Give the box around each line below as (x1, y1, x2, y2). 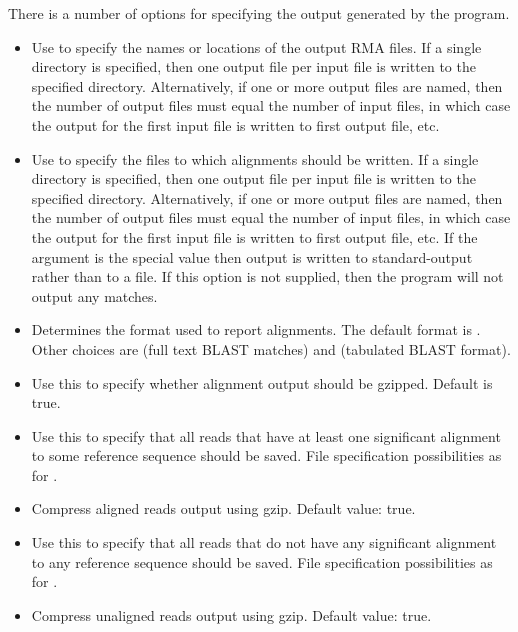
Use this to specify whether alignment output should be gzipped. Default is (31, 372, 493, 393)
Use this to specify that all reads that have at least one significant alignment (31, 425, 501, 446)
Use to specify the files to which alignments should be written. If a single (31, 148, 479, 169)
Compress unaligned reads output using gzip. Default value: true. (31, 604, 432, 625)
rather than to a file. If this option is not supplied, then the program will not (31, 266, 504, 287)
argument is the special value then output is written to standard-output (31, 246, 473, 267)
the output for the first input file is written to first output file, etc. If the (31, 226, 478, 247)
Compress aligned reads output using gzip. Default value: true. (31, 498, 416, 519)
